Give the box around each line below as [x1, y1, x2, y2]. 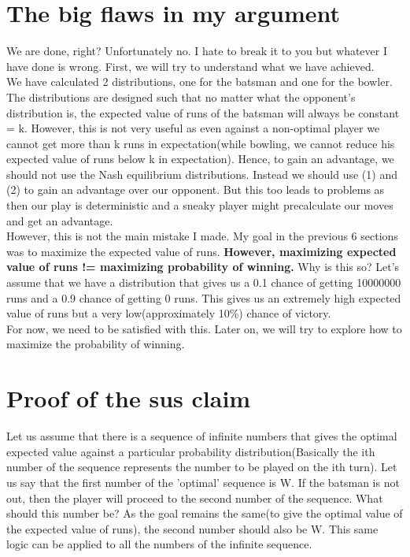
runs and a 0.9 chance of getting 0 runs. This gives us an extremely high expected [6, 289, 401, 306]
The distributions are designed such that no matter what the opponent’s [6, 88, 356, 105]
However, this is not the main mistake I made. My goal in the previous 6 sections [6, 228, 398, 244]
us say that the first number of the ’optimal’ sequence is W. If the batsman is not [6, 473, 400, 490]
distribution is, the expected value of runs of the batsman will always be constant [6, 104, 400, 121]
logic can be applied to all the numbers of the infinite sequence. [6, 536, 312, 552]
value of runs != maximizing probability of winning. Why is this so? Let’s [6, 258, 400, 275]
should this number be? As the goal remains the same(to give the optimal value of [6, 505, 403, 522]
